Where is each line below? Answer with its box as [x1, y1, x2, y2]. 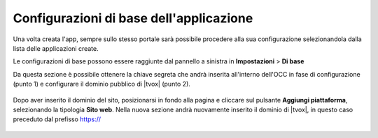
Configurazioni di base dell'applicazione [13, 10, 253, 26]
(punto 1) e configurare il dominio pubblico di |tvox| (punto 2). [13, 80, 190, 89]
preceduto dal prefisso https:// [13, 115, 101, 123]
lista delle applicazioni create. [13, 44, 99, 52]
